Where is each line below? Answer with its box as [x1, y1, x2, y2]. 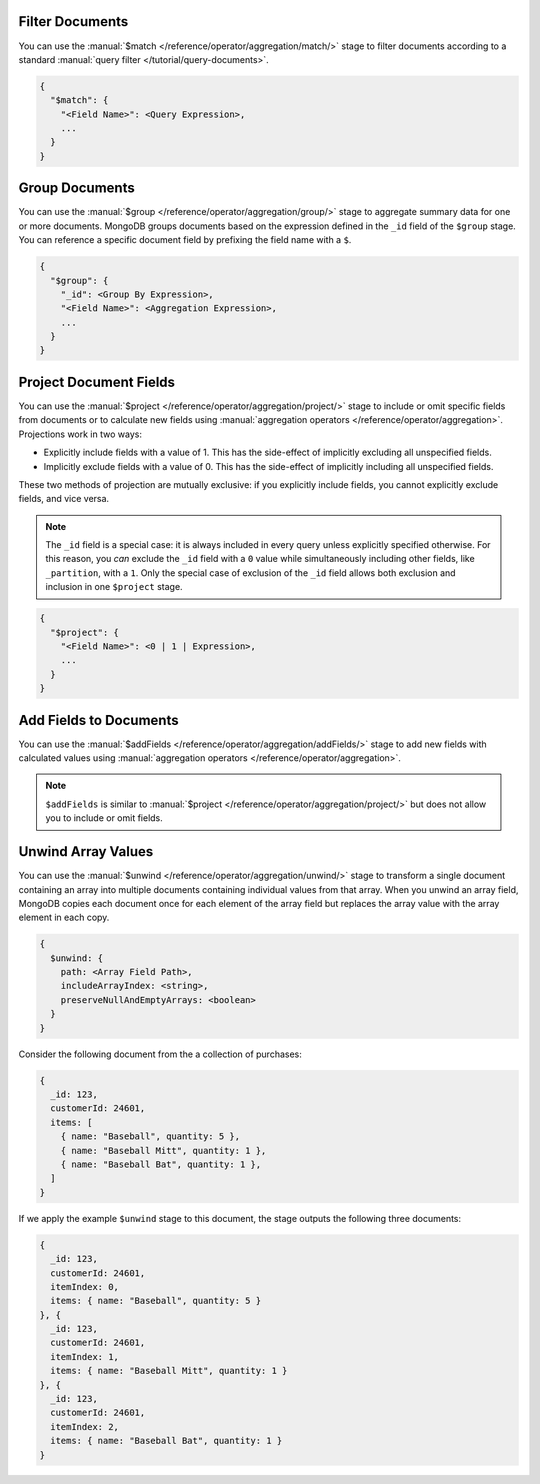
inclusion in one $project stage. [45, 581, 184, 593]
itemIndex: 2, [50, 1421, 120, 1432]
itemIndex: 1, [50, 1351, 120, 1362]
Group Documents [18, 180, 135, 197]
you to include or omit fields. [45, 812, 164, 824]
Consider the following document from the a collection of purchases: [18, 1048, 302, 1060]
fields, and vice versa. [18, 493, 110, 505]
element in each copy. [18, 911, 110, 924]
